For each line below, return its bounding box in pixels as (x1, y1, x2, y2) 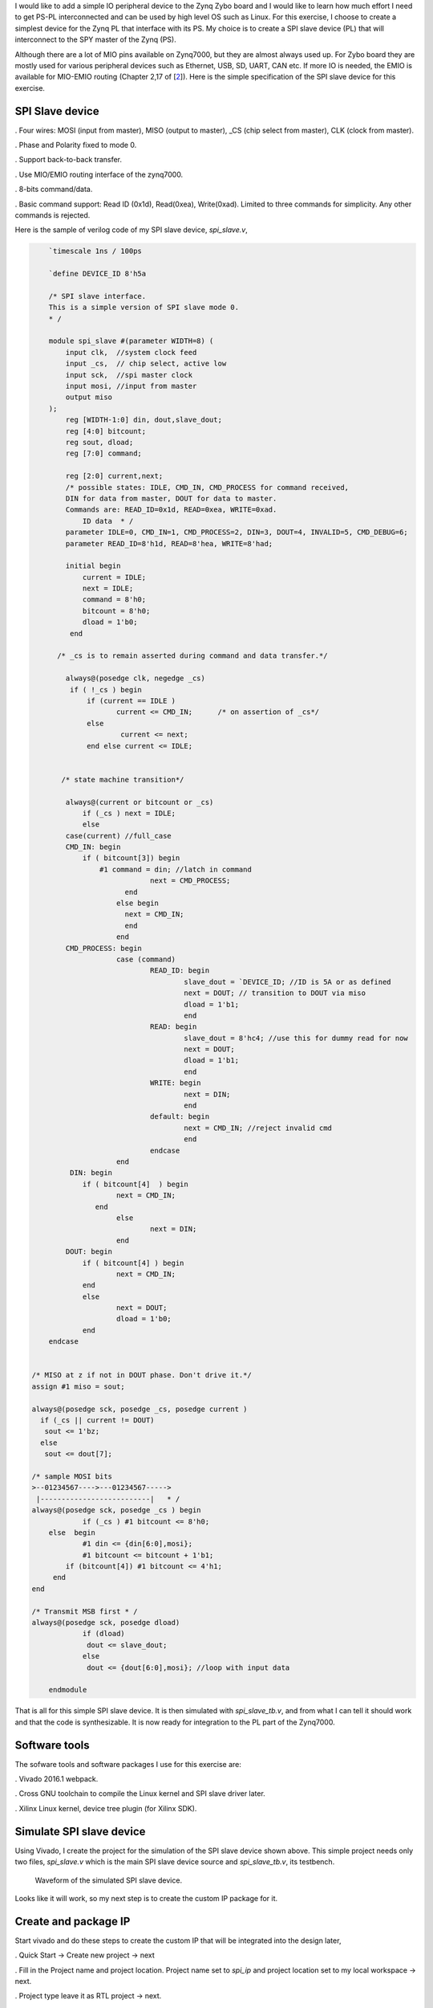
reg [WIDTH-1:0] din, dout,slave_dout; (65, 415, 222, 425)
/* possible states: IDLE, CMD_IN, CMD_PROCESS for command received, (65, 483, 349, 492)
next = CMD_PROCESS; (149, 876, 231, 885)
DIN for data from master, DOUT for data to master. (65, 494, 277, 503)
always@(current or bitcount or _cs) (65, 798, 214, 806)
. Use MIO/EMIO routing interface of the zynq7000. (14, 169, 184, 179)
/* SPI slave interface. (48, 292, 147, 300)
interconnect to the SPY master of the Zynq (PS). (14, 35, 176, 44)
